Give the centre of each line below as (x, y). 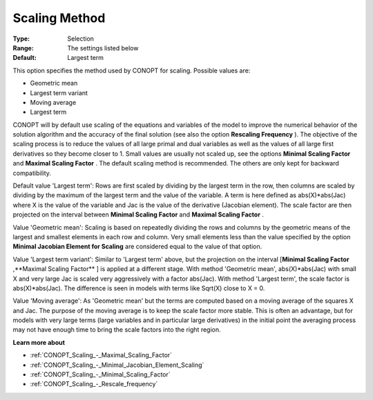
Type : (21, 39)
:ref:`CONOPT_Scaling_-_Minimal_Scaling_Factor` (100, 374)
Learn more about (39, 342)
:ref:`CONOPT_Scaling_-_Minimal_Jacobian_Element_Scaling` (117, 365)
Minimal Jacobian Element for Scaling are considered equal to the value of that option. (137, 247)
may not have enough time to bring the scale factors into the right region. (117, 330)
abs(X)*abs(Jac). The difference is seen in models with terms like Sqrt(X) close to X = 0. (139, 288)
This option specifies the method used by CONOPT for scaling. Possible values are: (132, 70)
